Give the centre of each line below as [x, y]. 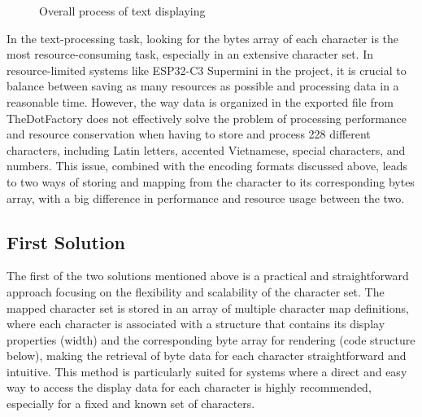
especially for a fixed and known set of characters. [131, 404]
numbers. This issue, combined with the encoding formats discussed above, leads [207, 166]
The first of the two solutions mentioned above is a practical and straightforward [208, 276]
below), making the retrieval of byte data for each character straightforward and [207, 356]
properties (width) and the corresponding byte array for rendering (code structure [211, 339]
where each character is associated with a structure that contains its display [196, 324]
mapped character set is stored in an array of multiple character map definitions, [208, 307]
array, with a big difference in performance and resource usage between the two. [206, 198]
